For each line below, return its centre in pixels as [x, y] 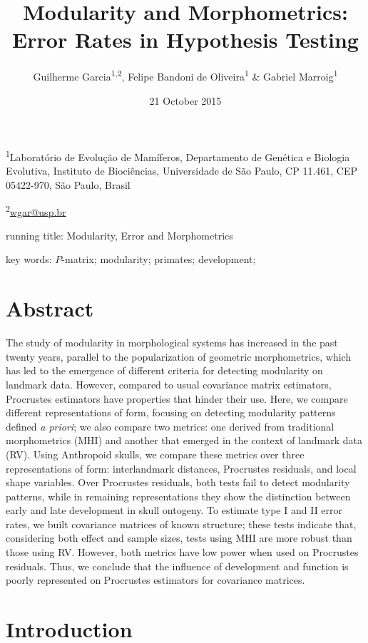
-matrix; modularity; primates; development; [159, 259]
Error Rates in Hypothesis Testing [185, 40]
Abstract [50, 308]
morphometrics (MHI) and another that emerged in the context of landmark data [184, 440]
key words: [29, 259]
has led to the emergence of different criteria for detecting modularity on [164, 370]
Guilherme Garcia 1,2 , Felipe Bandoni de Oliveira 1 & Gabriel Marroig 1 [185, 75]
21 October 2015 [185, 100]
